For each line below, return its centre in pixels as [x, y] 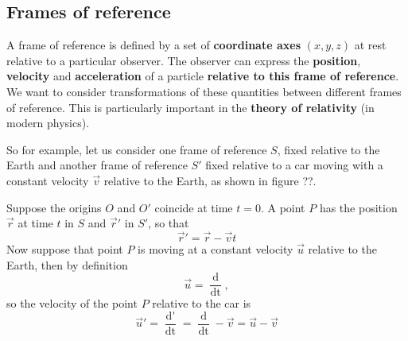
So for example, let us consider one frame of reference [137, 149]
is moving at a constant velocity [216, 248]
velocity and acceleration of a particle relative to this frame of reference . [203, 76]
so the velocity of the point [72, 303]
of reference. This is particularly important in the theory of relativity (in [190, 107]
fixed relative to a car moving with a [294, 165]
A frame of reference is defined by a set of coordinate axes [153, 45]
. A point [283, 207]
